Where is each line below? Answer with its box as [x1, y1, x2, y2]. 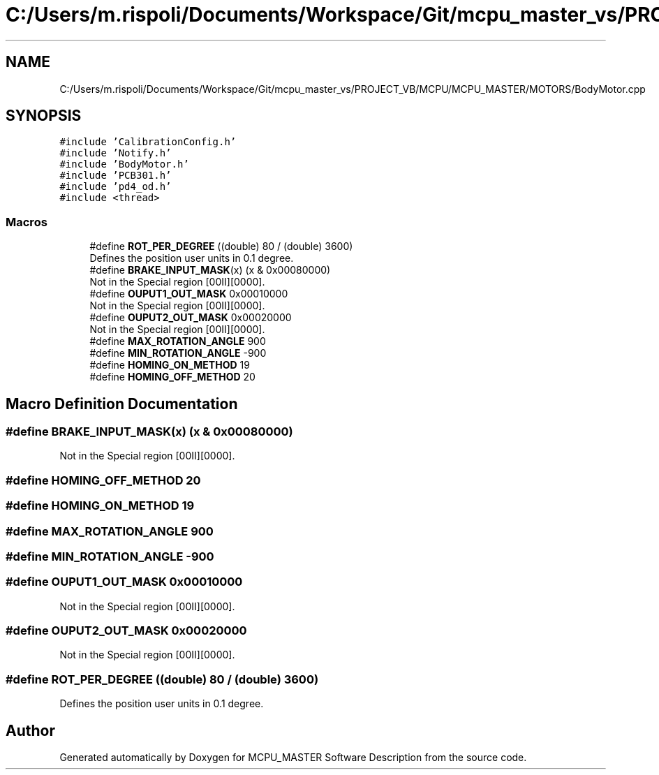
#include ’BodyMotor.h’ [59, 158, 189, 170]
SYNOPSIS [6, 107, 82, 125]
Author [6, 721, 55, 739]
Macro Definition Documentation [6, 394, 238, 413]
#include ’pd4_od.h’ [59, 181, 172, 193]
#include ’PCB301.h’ [59, 170, 172, 182]
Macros [6, 214, 47, 229]
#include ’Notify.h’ [59, 147, 172, 159]
